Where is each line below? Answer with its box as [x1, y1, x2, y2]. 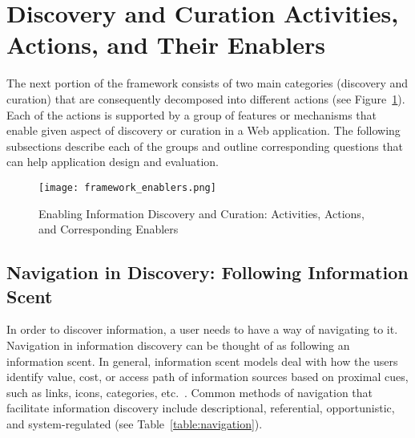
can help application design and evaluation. [6, 153, 219, 170]
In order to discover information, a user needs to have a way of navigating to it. [6, 321, 398, 338]
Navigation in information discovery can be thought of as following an [6, 336, 350, 353]
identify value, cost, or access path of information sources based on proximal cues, [6, 368, 409, 385]
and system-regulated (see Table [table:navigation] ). [6, 415, 263, 432]
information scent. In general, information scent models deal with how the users [6, 352, 398, 369]
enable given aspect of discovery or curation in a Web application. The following [6, 122, 401, 139]
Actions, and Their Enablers [6, 28, 325, 61]
